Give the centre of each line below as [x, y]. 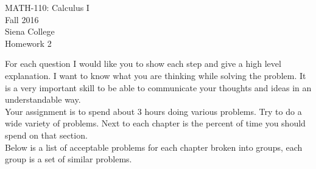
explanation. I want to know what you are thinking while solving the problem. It [156, 75]
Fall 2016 [22, 19]
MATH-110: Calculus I [47, 7]
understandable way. [43, 99]
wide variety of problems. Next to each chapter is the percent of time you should [155, 123]
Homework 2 [28, 43]
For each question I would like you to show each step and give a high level [143, 64]
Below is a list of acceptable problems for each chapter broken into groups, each [154, 147]
